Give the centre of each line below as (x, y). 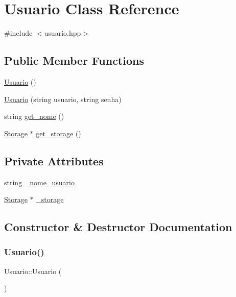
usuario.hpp (63, 33)
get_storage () (58, 133)
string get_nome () (34, 116)
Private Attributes (54, 160)
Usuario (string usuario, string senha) (63, 99)
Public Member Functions (74, 60)
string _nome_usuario (39, 182)
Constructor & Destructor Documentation (118, 227)
